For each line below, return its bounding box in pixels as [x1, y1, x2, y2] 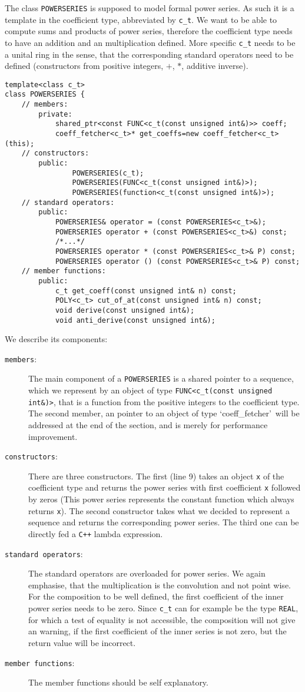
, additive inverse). [181, 59, 248, 72]
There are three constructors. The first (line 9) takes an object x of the [28, 469, 284, 482]
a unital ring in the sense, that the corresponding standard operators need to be [5, 48, 294, 60]
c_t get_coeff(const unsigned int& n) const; [55, 286, 237, 295]
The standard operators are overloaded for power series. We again [28, 567, 266, 580]
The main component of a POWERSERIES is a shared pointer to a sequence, [28, 372, 294, 385]
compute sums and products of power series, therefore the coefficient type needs [5, 25, 293, 37]
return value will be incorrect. [28, 636, 136, 648]
